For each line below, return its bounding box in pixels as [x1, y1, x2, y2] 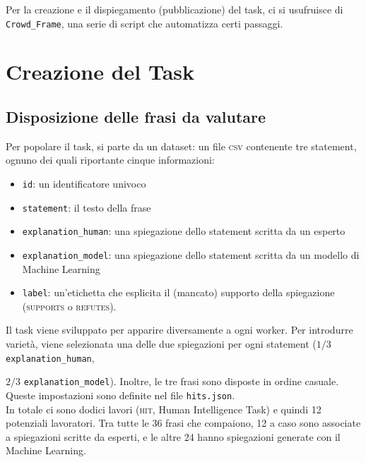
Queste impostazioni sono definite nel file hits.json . [6, 387, 235, 402]
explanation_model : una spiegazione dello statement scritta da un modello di [22, 247, 360, 262]
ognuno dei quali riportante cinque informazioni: [6, 152, 215, 167]
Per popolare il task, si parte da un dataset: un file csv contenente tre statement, [6, 138, 357, 153]
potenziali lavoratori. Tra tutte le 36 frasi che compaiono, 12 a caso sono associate [6, 415, 361, 430]
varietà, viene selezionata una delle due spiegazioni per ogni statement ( [6, 336, 317, 351]
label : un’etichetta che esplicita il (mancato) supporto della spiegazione [22, 285, 335, 300]
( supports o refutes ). [22, 298, 117, 313]
